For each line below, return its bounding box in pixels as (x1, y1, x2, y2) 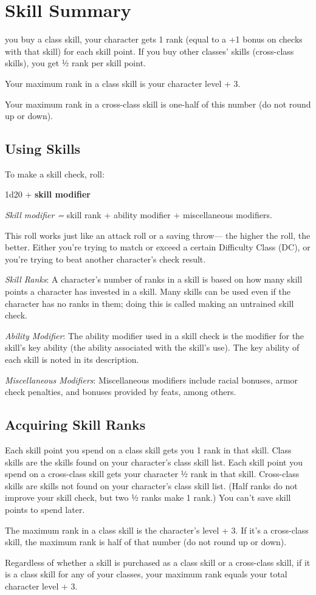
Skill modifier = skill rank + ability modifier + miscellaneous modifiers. (5, 208, 272, 221)
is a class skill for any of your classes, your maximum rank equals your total (5, 568, 287, 580)
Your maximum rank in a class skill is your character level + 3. (5, 77, 241, 89)
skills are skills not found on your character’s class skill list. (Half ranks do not (5, 479, 298, 492)
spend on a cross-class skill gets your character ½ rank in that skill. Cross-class (5, 467, 300, 480)
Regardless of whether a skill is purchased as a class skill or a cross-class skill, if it (5, 555, 311, 568)
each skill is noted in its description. (5, 353, 139, 366)
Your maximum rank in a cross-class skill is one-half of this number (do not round (5, 97, 311, 110)
